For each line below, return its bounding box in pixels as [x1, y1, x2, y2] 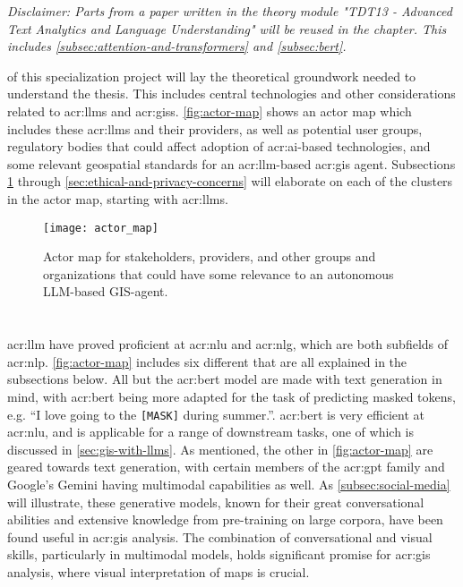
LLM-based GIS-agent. [43, 282, 168, 301]
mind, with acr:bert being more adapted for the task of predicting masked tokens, [7, 387, 456, 405]
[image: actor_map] [43, 221, 159, 234]
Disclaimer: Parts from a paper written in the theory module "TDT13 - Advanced [7, 2, 452, 20]
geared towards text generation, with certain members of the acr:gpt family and [7, 457, 445, 476]
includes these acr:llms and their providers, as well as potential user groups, [7, 119, 423, 138]
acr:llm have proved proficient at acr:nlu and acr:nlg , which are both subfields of [7, 335, 449, 353]
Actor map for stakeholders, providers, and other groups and [43, 247, 376, 266]
